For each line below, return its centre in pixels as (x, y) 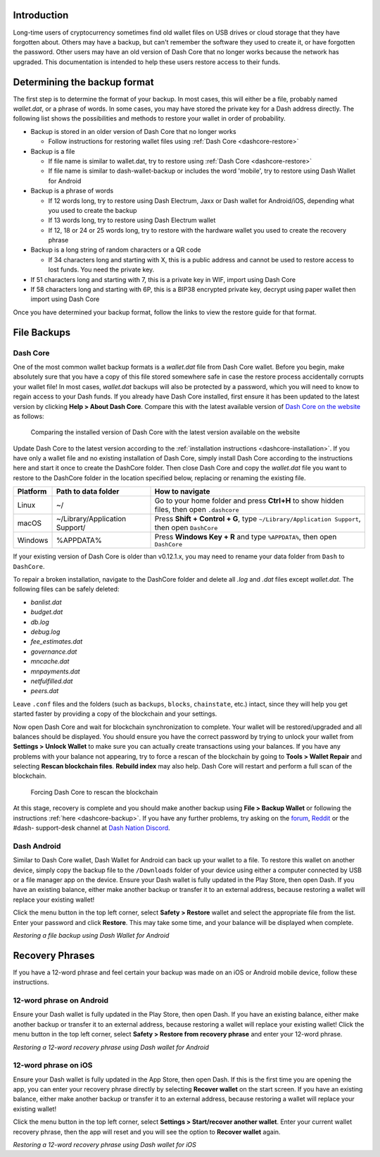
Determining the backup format (83, 82)
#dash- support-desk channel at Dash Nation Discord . (91, 828)
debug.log (45, 632)
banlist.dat (46, 602)
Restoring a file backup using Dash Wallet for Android (91, 935)
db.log (40, 622)
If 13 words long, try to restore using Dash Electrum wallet (132, 220)
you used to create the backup (93, 210)
